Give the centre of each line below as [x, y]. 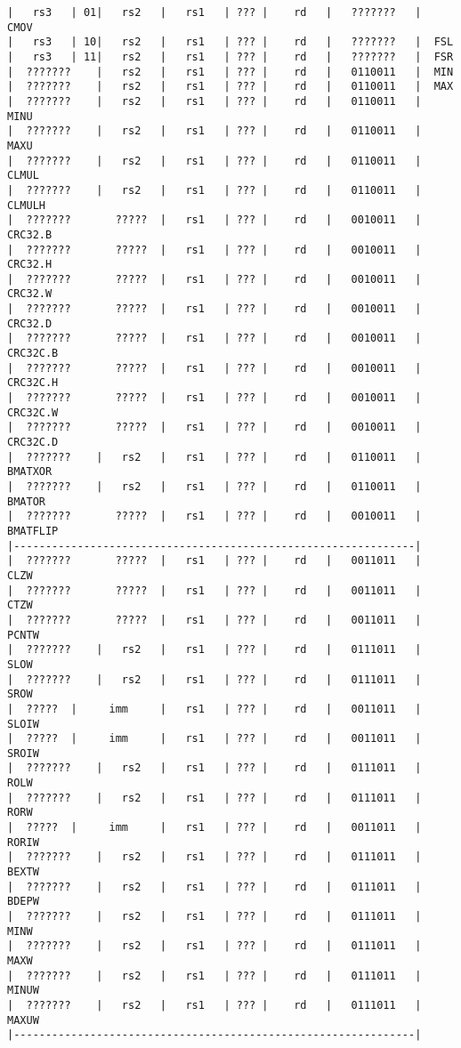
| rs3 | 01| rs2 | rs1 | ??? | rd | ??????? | [214, 12]
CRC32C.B [33, 354]
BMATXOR [30, 472]
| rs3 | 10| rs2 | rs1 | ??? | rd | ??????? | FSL [230, 42]
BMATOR [26, 501]
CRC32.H [30, 265]
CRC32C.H [33, 383]
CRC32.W [30, 294]
